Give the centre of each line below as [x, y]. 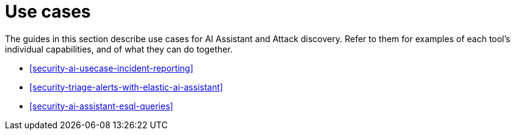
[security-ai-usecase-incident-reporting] [111, 68]
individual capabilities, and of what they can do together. [119, 49]
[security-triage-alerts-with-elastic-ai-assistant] [126, 87]
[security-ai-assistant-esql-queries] [101, 106]
